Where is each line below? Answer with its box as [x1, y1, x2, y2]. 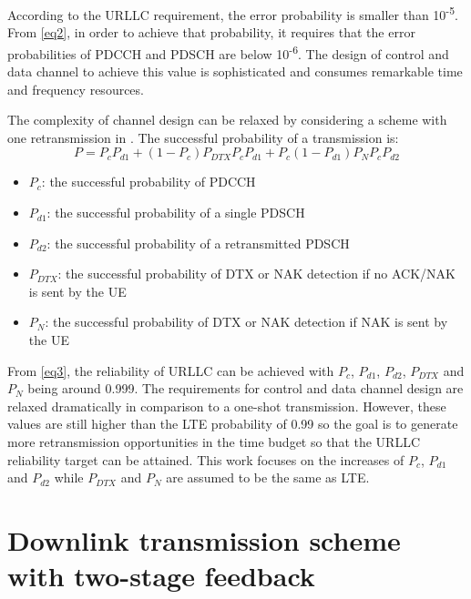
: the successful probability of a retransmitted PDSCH [46, 233, 350, 252]
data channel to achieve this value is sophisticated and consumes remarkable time [7, 62, 463, 81]
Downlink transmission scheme [7, 521, 401, 558]
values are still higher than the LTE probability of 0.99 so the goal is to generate [7, 414, 458, 433]
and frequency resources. [7, 79, 144, 98]
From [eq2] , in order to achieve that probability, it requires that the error [7, 23, 415, 42]
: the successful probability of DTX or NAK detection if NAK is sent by [45, 312, 448, 331]
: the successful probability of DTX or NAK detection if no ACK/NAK [57, 264, 456, 283]
